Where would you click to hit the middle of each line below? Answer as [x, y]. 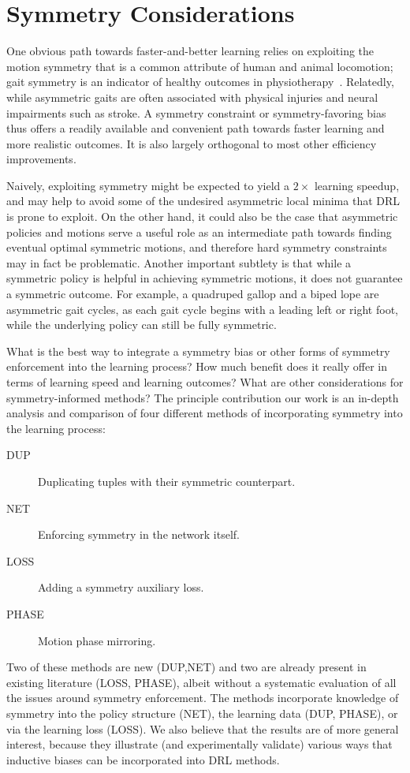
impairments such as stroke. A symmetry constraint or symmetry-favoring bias [196, 112]
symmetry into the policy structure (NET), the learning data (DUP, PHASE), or [202, 713]
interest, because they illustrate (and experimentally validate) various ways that [199, 744]
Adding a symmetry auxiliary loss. [121, 587]
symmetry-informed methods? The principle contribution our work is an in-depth [203, 397]
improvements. [41, 159]
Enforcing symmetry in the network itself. [139, 534]
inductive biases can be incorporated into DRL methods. [143, 759]
